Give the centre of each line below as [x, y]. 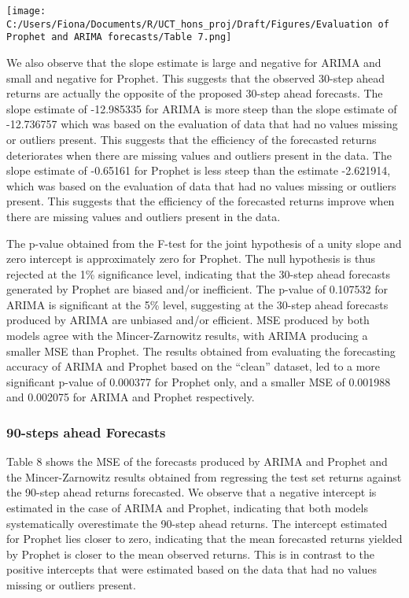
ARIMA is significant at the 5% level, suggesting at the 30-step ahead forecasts [197, 304]
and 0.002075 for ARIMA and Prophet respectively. [131, 397]
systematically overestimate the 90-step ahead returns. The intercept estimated [197, 523]
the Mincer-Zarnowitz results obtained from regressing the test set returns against [204, 476]
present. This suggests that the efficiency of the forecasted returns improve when [201, 201]
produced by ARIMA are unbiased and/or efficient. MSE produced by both [188, 320]
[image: [26, 11]
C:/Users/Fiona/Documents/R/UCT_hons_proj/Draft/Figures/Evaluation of [198, 24]
